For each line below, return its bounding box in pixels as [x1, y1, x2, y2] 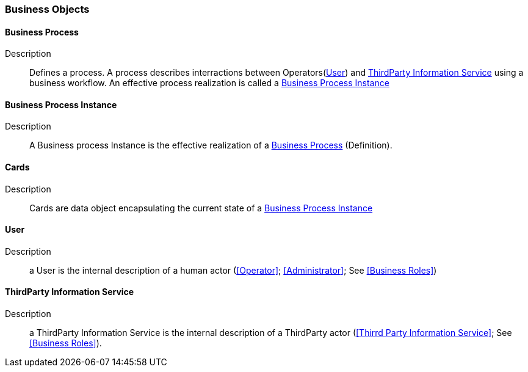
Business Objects [5, 3, 90, 15]
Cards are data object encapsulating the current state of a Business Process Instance [29, 202, 373, 213]
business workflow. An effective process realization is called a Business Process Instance [29, 78, 389, 89]
